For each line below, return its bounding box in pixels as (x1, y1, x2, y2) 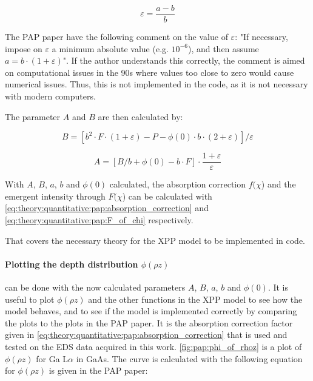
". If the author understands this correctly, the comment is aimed (62, 54, 305, 67)
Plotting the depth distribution (5, 257, 138, 270)
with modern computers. (5, 90, 96, 103)
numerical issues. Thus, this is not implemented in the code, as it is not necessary (5, 78, 308, 90)
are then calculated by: (98, 110, 183, 123)
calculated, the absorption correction (109, 178, 246, 190)
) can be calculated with (122, 189, 212, 202)
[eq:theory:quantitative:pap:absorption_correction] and (5, 201, 209, 214)
